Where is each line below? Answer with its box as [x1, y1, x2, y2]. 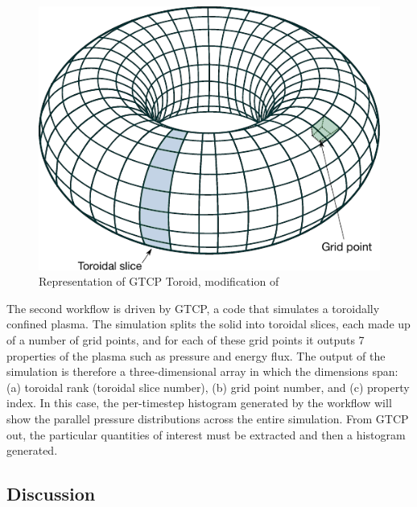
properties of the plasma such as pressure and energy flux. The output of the [6, 347, 386, 364]
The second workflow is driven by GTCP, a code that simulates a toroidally [6, 299, 380, 316]
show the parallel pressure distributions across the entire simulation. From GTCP [6, 410, 409, 427]
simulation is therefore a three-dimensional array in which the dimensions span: [6, 363, 398, 380]
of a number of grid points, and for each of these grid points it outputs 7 [6, 332, 365, 348]
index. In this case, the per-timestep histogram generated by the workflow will [6, 394, 392, 411]
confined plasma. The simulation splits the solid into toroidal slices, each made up [6, 315, 411, 332]
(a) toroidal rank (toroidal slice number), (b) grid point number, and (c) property [6, 378, 410, 395]
